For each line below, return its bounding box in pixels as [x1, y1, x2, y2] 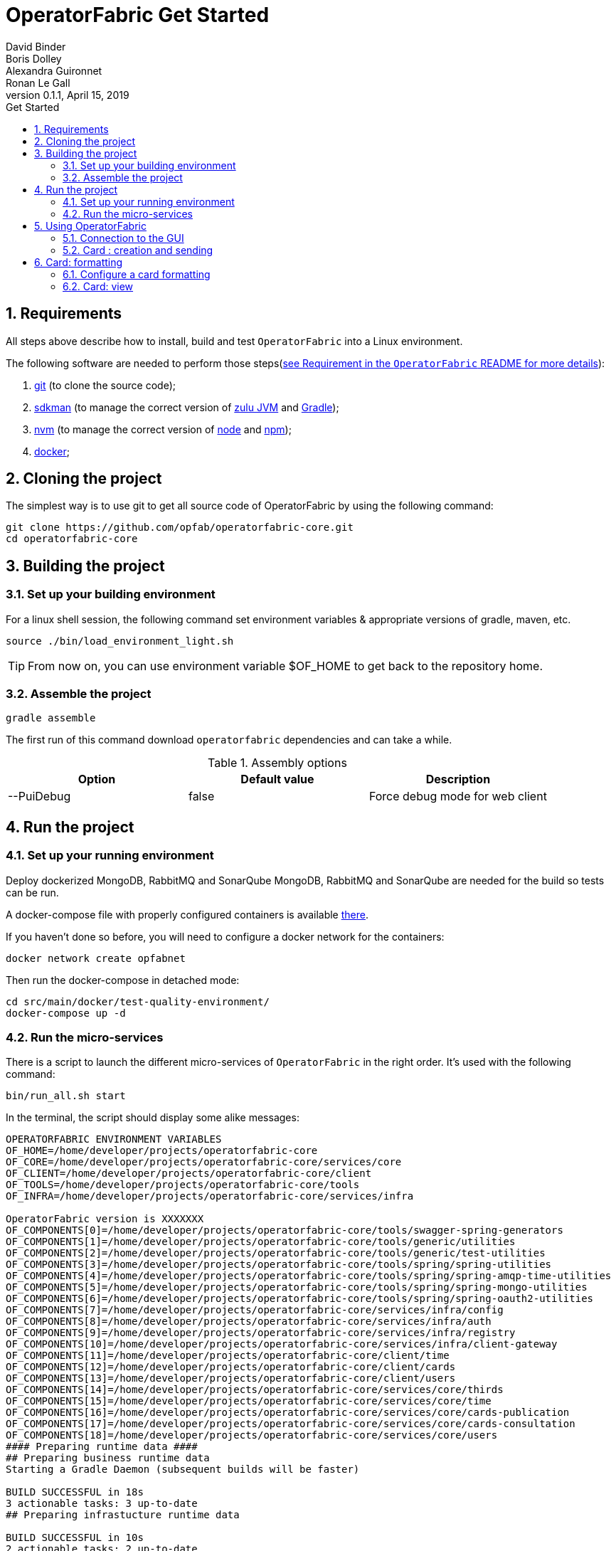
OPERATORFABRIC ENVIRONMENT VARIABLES [6, 1133, 222, 1145]
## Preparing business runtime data [6, 1452, 210, 1464]
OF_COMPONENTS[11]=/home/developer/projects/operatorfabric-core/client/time [6, 1350, 450, 1362]
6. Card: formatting [34, 255, 123, 268]
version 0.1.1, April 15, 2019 [6, 88, 129, 101]
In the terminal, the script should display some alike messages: [6, 1111, 299, 1124]
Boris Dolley [6, 52, 62, 65]
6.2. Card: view [63, 280, 134, 292]
